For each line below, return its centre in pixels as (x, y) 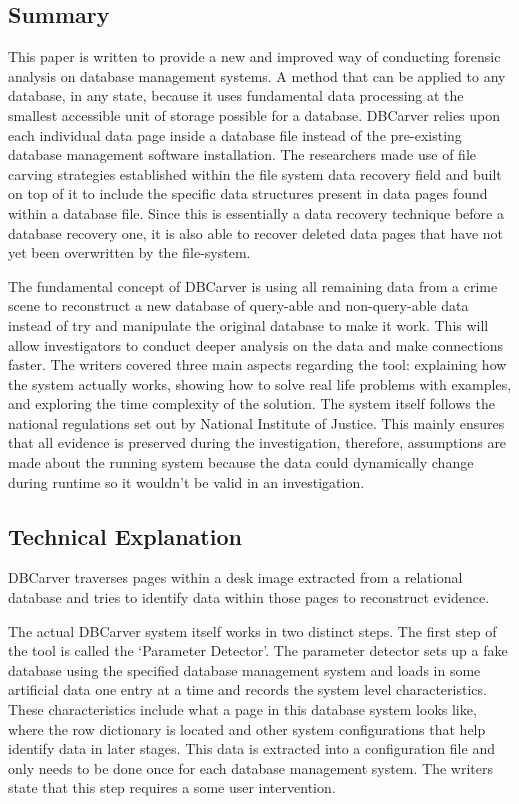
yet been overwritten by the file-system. (129, 252)
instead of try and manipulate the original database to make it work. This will (248, 324)
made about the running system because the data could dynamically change (241, 462)
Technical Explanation (125, 535)
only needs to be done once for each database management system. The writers (250, 767)
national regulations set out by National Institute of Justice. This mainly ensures (256, 422)
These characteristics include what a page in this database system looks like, (242, 709)
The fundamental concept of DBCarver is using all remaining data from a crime (253, 285)
